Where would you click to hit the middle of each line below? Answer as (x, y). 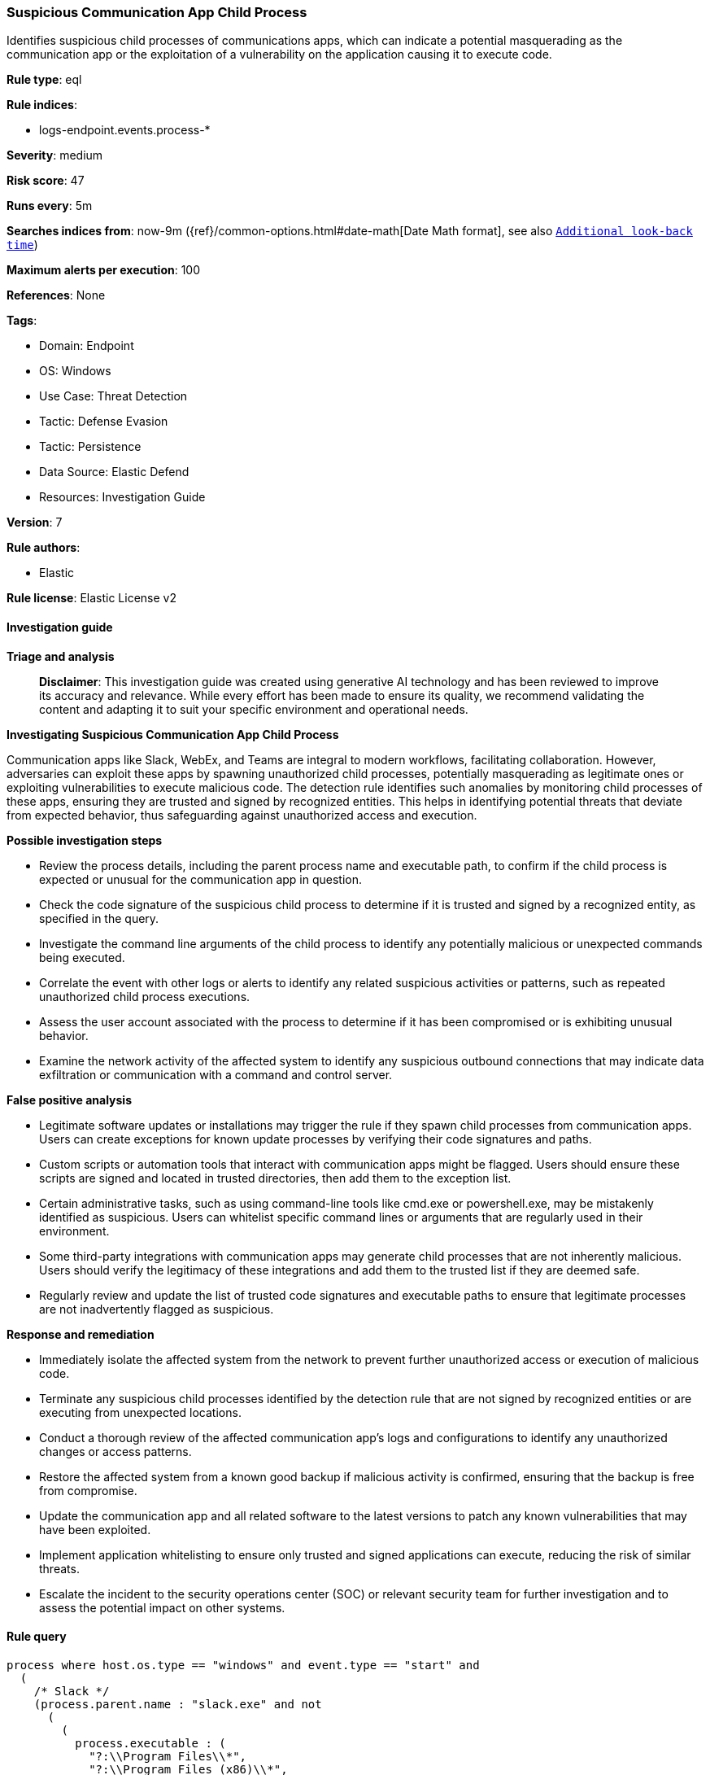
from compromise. (88, 1490)
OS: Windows (75, 371)
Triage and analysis (61, 656)
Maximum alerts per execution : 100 (104, 270)
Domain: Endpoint (87, 346)
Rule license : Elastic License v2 (91, 598)
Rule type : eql (44, 80)
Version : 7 (35, 522)
